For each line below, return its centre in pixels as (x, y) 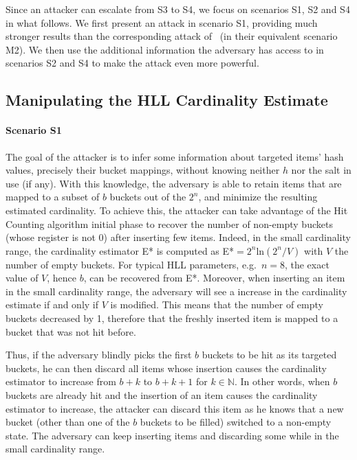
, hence (62, 278)
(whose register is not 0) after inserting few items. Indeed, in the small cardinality (178, 237)
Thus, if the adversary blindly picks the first (99, 355)
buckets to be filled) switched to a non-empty (236, 422)
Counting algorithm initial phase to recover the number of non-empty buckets (169, 223)
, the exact (307, 264)
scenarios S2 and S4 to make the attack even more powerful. (132, 63)
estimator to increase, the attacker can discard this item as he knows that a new (175, 408)
